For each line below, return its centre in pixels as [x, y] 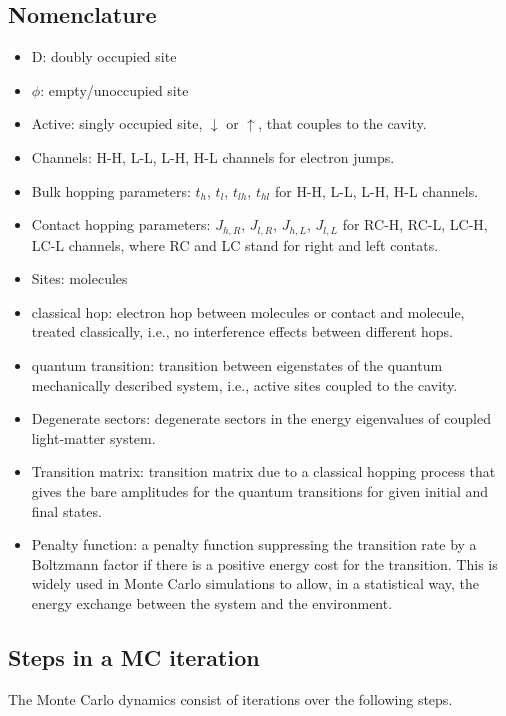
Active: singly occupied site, [117, 123]
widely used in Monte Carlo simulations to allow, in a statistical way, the [255, 583]
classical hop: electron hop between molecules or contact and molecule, [248, 311]
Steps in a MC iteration [134, 656]
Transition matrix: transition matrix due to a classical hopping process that [263, 471]
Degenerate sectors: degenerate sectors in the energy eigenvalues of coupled [261, 418]
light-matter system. [93, 437]
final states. [66, 510]
